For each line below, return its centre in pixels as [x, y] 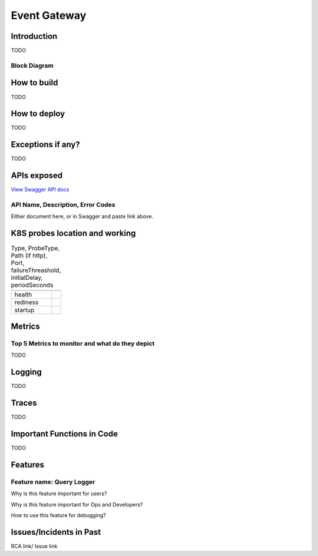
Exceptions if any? [46, 145]
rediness [26, 302]
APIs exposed [37, 176]
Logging [26, 372]
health [23, 294]
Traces [24, 403]
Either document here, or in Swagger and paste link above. [82, 216]
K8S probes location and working [73, 234]
